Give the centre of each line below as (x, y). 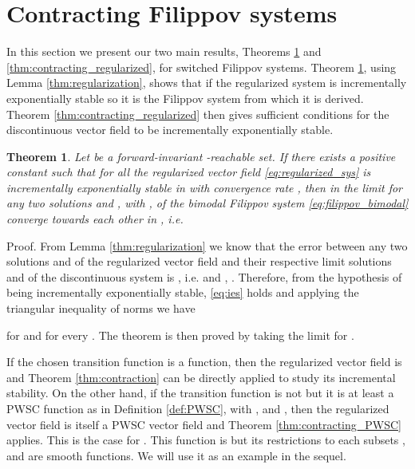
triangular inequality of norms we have (101, 308)
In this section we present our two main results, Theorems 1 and (164, 51)
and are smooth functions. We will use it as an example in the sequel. (176, 455)
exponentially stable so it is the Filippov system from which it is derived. (185, 98)
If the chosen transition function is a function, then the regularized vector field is (204, 362)
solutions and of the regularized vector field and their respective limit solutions (199, 261)
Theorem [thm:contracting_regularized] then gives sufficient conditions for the (198, 114)
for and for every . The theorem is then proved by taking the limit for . (180, 335)
